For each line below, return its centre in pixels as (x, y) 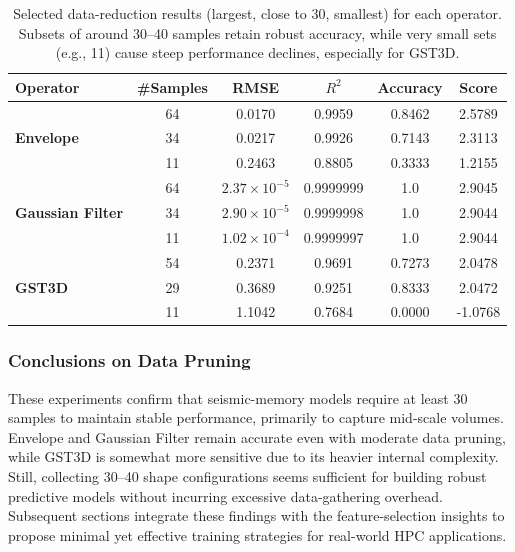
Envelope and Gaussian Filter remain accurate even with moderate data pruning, (257, 436)
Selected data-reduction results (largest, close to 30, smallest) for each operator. (257, 13)
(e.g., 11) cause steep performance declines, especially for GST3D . (257, 52)
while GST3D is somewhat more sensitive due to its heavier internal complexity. (253, 456)
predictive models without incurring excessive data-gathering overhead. (225, 495)
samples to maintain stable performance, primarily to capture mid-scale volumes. (256, 417)
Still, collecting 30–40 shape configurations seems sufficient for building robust (247, 476)
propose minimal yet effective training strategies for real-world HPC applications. (257, 534)
